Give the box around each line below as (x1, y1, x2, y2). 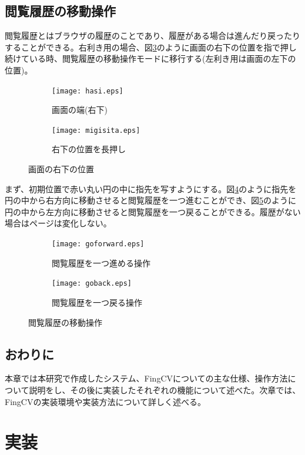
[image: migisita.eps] (52, 126, 140, 135)
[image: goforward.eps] (52, 240, 145, 249)
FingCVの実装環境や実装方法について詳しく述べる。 (5, 395, 206, 407)
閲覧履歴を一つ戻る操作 (52, 296, 142, 308)
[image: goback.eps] (52, 279, 132, 288)
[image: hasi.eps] (52, 86, 123, 95)
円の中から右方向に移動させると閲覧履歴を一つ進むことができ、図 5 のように (5, 194, 297, 206)
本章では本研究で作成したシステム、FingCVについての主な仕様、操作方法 (5, 372, 288, 384)
